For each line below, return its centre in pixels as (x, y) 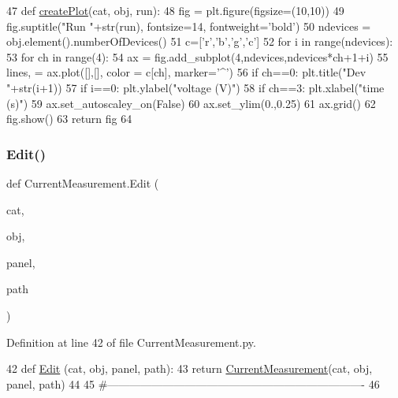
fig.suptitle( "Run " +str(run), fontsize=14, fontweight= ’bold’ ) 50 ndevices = (189, 26)
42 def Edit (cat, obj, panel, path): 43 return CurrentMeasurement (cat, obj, (190, 368)
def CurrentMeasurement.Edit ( (83, 182)
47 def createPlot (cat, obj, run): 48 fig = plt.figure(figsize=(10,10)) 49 (175, 10)
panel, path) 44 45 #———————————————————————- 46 (193, 383)
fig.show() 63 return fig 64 (69, 119)
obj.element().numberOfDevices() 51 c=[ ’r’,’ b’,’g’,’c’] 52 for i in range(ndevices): (200, 41)
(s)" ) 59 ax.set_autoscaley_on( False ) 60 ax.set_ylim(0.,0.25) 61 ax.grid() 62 (191, 103)
